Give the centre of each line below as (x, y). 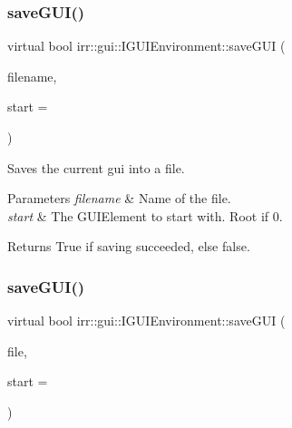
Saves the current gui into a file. (96, 167)
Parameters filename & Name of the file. (119, 198)
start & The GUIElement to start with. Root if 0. (145, 215)
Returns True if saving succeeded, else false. (129, 246)
